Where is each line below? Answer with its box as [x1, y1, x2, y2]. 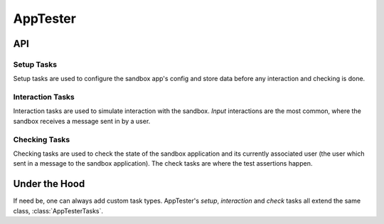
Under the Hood [13, 178, 85, 190]
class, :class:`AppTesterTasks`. [13, 206, 103, 215]
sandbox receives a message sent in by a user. [13, 117, 151, 125]
